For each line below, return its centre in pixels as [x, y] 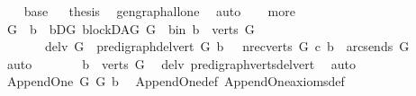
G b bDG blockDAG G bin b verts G [131, 28]
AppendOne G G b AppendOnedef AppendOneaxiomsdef [176, 81]
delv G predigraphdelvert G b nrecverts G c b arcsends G [227, 46]
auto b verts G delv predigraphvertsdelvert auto [181, 63]
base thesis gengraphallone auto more [159, 11]
